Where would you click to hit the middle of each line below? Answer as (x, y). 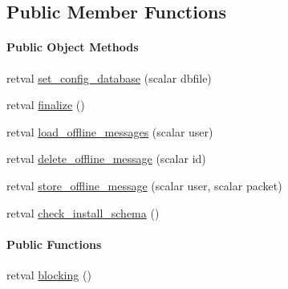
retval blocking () (49, 274)
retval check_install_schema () (83, 212)
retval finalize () (46, 105)
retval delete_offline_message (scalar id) (106, 159)
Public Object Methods (73, 47)
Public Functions (54, 244)
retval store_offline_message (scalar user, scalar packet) (144, 185)
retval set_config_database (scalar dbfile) (109, 77)
